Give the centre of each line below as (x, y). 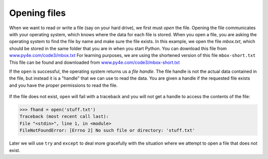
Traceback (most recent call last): (64, 117)
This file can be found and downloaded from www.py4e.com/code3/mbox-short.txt (95, 62)
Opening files (37, 13)
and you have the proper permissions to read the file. (64, 85)
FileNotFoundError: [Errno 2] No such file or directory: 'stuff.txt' (107, 131)
